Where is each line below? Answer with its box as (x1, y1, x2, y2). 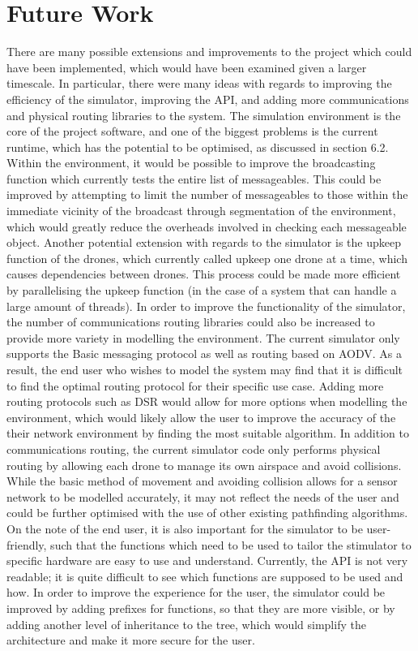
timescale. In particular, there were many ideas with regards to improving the (6, 75, 392, 92)
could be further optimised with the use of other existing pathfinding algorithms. (6, 504, 408, 521)
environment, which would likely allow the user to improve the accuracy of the (6, 408, 396, 425)
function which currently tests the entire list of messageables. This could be (6, 170, 382, 187)
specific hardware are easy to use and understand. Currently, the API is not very (6, 552, 408, 569)
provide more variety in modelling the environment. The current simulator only (6, 329, 400, 346)
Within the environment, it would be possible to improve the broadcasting (6, 154, 376, 171)
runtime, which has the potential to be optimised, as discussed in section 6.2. (6, 138, 389, 155)
